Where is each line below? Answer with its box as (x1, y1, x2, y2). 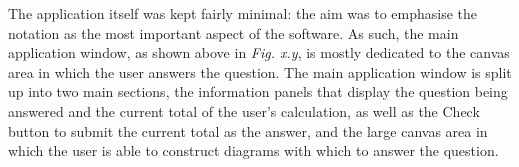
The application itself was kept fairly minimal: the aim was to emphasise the (8, 3, 477, 23)
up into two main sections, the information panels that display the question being (8, 81, 508, 102)
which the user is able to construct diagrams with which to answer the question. (8, 140, 499, 161)
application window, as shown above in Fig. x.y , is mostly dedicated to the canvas (8, 42, 510, 63)
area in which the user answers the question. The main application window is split (8, 61, 512, 82)
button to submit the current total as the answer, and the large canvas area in (8, 120, 488, 141)
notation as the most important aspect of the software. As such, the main (8, 22, 459, 43)
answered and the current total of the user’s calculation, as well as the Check (8, 100, 480, 121)
